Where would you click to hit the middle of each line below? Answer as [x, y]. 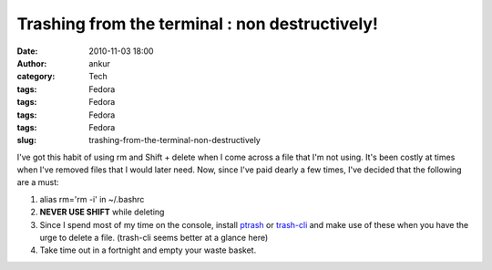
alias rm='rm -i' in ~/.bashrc [92, 199]
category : [36, 77]
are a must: [38, 182]
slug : [26, 140]
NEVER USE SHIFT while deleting [102, 212]
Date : [27, 51]
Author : [32, 63]
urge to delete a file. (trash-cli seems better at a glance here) [154, 238]
